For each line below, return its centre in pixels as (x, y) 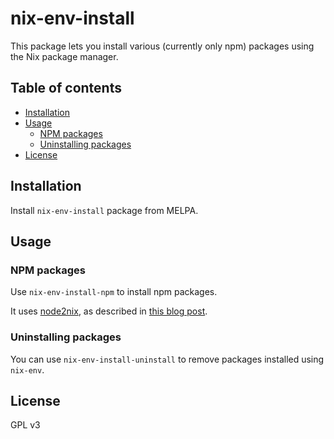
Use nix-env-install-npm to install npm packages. (114, 292)
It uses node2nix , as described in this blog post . (109, 311)
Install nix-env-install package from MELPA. (104, 210)
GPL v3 (25, 425)
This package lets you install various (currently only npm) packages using (162, 46)
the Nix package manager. (64, 56)
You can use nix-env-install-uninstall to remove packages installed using (167, 359)
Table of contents (66, 88)
